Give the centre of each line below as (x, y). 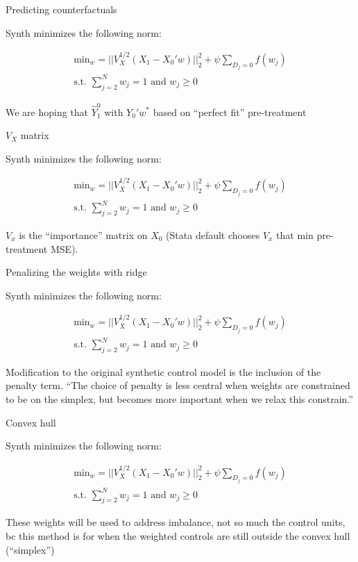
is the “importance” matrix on (83, 234)
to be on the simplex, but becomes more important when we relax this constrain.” (179, 399)
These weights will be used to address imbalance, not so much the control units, (176, 522)
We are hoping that (47, 111)
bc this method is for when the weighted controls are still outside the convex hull (178, 536)
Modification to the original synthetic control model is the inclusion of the (163, 371)
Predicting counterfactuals (61, 9)
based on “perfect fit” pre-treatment (230, 111)
